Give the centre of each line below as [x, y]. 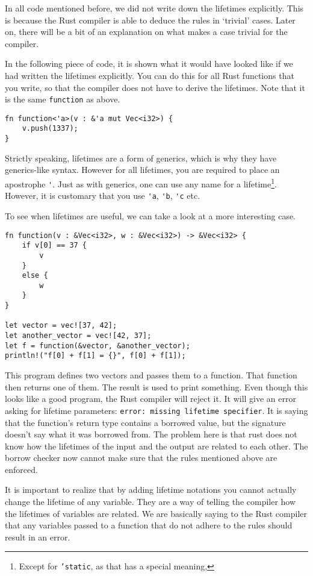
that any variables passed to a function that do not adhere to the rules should [149, 525]
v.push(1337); [50, 129]
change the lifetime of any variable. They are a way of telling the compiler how [150, 502]
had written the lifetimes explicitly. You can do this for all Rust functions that [150, 75]
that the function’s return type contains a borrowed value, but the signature [145, 422]
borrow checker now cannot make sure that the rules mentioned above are [141, 458]
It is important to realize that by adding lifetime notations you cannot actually [151, 490]
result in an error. [38, 537]
